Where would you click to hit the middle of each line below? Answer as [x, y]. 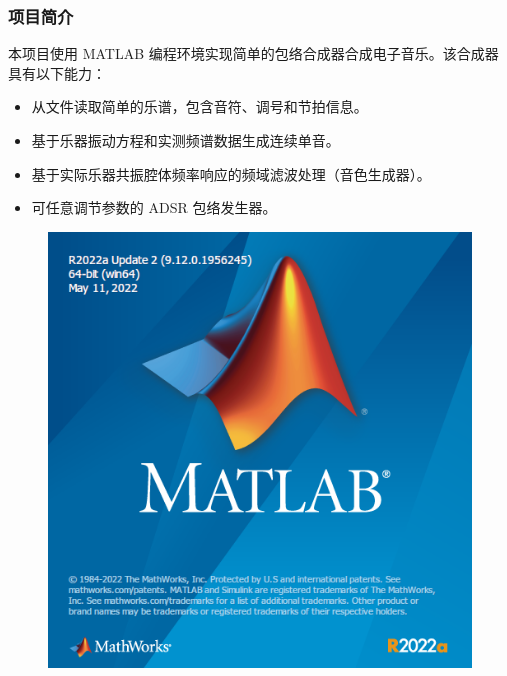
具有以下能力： [57, 72]
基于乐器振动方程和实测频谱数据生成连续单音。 [185, 140]
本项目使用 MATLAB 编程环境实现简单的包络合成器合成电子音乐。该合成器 [253, 53]
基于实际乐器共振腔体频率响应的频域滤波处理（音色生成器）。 [231, 173]
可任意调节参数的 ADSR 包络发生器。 [154, 207]
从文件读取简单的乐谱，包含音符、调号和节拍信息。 [199, 106]
